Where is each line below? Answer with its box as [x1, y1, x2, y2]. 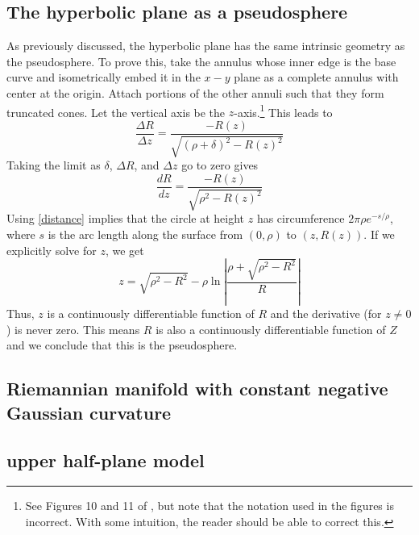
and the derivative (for [270, 305, 382, 322]
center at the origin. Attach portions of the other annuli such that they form [6, 84, 384, 101]
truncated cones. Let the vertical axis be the [6, 103, 226, 120]
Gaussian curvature [6, 399, 172, 424]
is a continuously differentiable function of [47, 305, 255, 322]
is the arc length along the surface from [48, 225, 243, 242]
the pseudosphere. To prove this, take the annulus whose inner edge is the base [6, 52, 396, 69]
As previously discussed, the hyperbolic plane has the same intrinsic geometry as [6, 37, 405, 54]
